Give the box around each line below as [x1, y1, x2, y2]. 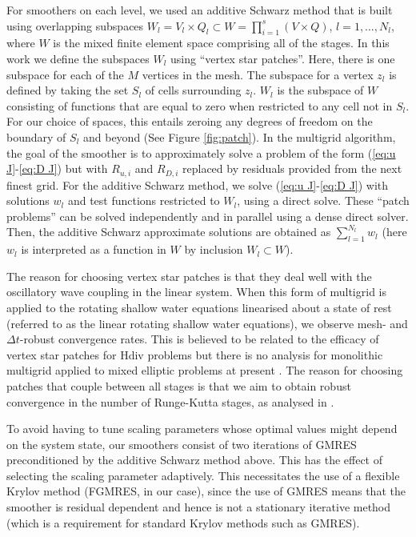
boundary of [6, 128, 66, 145]
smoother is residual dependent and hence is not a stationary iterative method [6, 499, 391, 515]
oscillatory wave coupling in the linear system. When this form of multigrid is [6, 283, 386, 300]
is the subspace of [277, 82, 364, 98]
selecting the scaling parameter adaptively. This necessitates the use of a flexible [6, 467, 400, 483]
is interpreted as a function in [21, 241, 166, 258]
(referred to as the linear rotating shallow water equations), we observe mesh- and [6, 315, 408, 331]
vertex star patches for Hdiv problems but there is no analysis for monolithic [6, 346, 383, 363]
